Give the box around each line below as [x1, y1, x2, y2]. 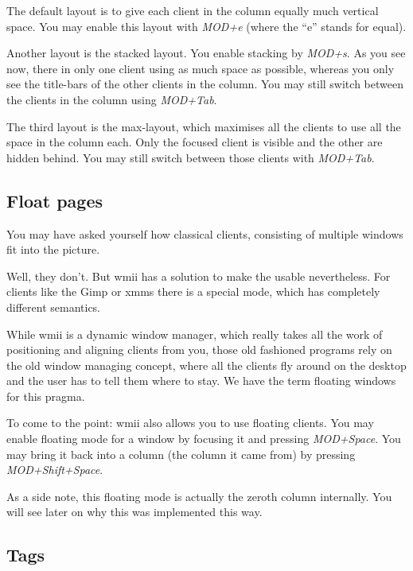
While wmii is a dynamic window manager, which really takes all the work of [6, 325, 383, 342]
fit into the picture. [6, 241, 100, 258]
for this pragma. [6, 387, 85, 404]
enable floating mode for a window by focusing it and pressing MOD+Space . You [6, 430, 401, 447]
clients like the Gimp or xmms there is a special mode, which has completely [6, 283, 380, 300]
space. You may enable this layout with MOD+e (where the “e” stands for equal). [6, 17, 407, 34]
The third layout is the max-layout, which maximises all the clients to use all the [6, 118, 401, 134]
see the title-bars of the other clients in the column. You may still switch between [6, 76, 403, 92]
